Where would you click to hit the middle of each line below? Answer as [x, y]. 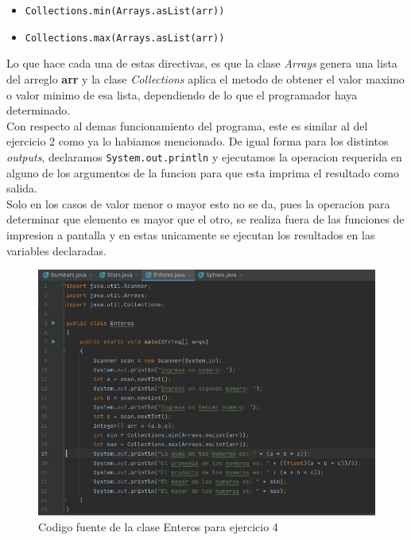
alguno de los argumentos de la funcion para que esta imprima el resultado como [203, 172]
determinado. [39, 110]
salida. [22, 188]
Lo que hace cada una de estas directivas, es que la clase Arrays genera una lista [202, 63]
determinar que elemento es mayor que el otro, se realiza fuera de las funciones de [205, 219]
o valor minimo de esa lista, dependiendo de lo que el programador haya [182, 94]
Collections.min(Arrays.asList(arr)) [125, 11]
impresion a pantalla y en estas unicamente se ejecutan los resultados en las [191, 234]
